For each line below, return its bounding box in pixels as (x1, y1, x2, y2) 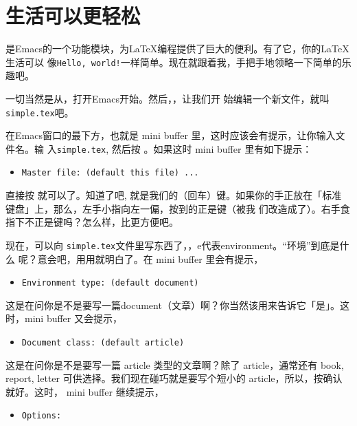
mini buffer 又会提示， (24, 311, 122, 326)
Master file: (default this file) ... (21, 168, 199, 178)
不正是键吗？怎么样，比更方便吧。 (24, 215, 178, 229)
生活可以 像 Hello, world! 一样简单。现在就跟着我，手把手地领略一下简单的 (5, 54, 342, 69)
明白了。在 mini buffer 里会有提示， (104, 251, 264, 266)
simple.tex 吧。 (5, 105, 74, 119)
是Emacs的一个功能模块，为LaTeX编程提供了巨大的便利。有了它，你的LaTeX (5, 41, 349, 56)
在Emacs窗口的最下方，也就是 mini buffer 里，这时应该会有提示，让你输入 (5, 128, 336, 142)
